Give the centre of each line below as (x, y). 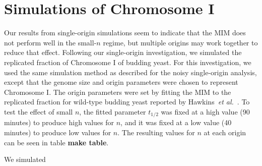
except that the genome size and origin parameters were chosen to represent (121, 82)
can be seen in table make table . (56, 142)
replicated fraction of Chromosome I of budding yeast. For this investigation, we (128, 62)
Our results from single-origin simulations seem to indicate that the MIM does (125, 33)
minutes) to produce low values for (58, 132)
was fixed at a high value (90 (205, 111)
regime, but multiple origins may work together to (180, 42)
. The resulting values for (156, 132)
